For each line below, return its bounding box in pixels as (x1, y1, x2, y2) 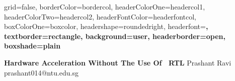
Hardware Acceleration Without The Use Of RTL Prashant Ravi (4, 57, 231, 67)
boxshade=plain (4, 40, 61, 51)
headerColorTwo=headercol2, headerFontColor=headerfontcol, (4, 11, 196, 21)
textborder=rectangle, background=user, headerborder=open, (4, 30, 225, 41)
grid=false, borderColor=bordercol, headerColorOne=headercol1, (4, 1, 205, 11)
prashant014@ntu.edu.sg (4, 67, 79, 77)
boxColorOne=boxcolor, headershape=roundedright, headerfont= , (4, 21, 208, 31)
